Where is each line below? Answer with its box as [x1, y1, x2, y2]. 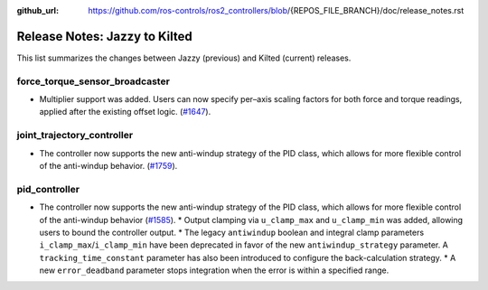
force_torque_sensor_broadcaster [16, 75, 171, 88]
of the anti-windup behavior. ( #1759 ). [39, 160, 178, 171]
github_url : [16, 5, 59, 15]
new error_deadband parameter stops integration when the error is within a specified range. [39, 265, 389, 276]
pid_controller [16, 182, 80, 195]
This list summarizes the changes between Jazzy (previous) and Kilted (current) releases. [16, 52, 352, 63]
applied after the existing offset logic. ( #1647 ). [39, 107, 211, 117]
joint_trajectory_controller [16, 129, 134, 142]
